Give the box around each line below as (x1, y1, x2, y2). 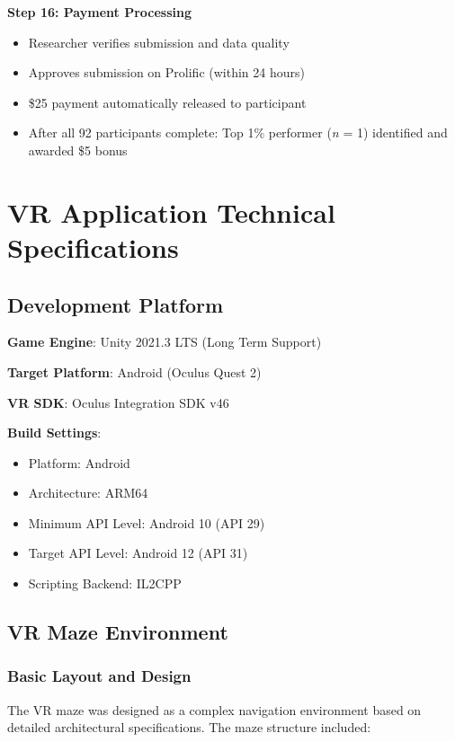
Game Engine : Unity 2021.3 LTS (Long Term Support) (7, 332, 322, 351)
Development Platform (7, 290, 224, 318)
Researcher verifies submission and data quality (28, 32, 290, 51)
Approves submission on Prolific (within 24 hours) (28, 63, 305, 82)
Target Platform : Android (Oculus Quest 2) (7, 362, 262, 381)
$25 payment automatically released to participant (28, 93, 307, 111)
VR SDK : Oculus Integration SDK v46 (7, 393, 229, 411)
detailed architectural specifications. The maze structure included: (7, 718, 371, 737)
